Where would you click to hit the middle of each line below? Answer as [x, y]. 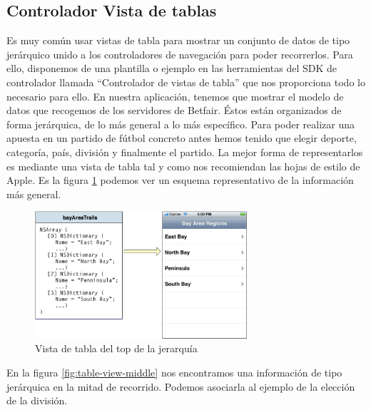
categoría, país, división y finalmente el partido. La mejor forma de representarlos [185, 152]
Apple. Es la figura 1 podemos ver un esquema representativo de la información [180, 180]
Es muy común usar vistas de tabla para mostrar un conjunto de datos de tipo [178, 40]
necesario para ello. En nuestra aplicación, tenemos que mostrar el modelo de [175, 96]
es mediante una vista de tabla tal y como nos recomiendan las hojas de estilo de [183, 166]
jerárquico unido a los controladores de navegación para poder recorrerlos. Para [180, 54]
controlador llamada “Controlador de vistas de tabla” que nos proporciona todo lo [186, 82]
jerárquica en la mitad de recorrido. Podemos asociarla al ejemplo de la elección [181, 386]
